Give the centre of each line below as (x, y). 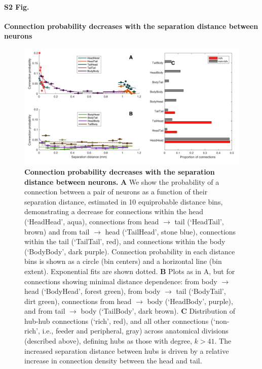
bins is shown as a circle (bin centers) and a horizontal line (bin (123, 261)
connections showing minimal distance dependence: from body (121, 281)
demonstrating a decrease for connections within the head (114, 211)
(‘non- (220, 321)
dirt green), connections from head (78, 301)
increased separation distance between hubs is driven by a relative (127, 350)
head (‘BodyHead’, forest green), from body (92, 291)
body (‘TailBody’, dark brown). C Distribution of (158, 311)
